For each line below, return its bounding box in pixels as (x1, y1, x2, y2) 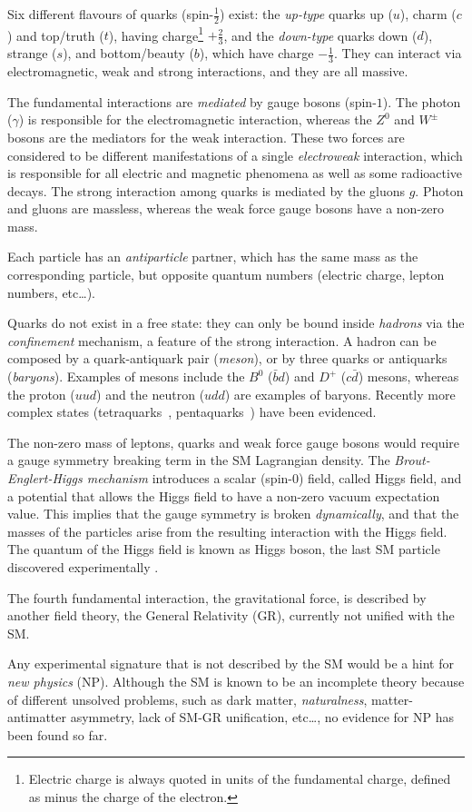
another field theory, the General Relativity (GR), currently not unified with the (7, 606, 455, 625)
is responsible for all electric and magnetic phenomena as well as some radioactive (7, 163, 463, 183)
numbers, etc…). (7, 282, 95, 302)
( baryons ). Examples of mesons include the (7, 367, 245, 386)
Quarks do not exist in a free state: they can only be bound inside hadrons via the (7, 313, 465, 332)
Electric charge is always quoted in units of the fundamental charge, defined (28, 769, 451, 788)
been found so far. (7, 725, 108, 744)
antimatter (7, 708, 66, 727)
